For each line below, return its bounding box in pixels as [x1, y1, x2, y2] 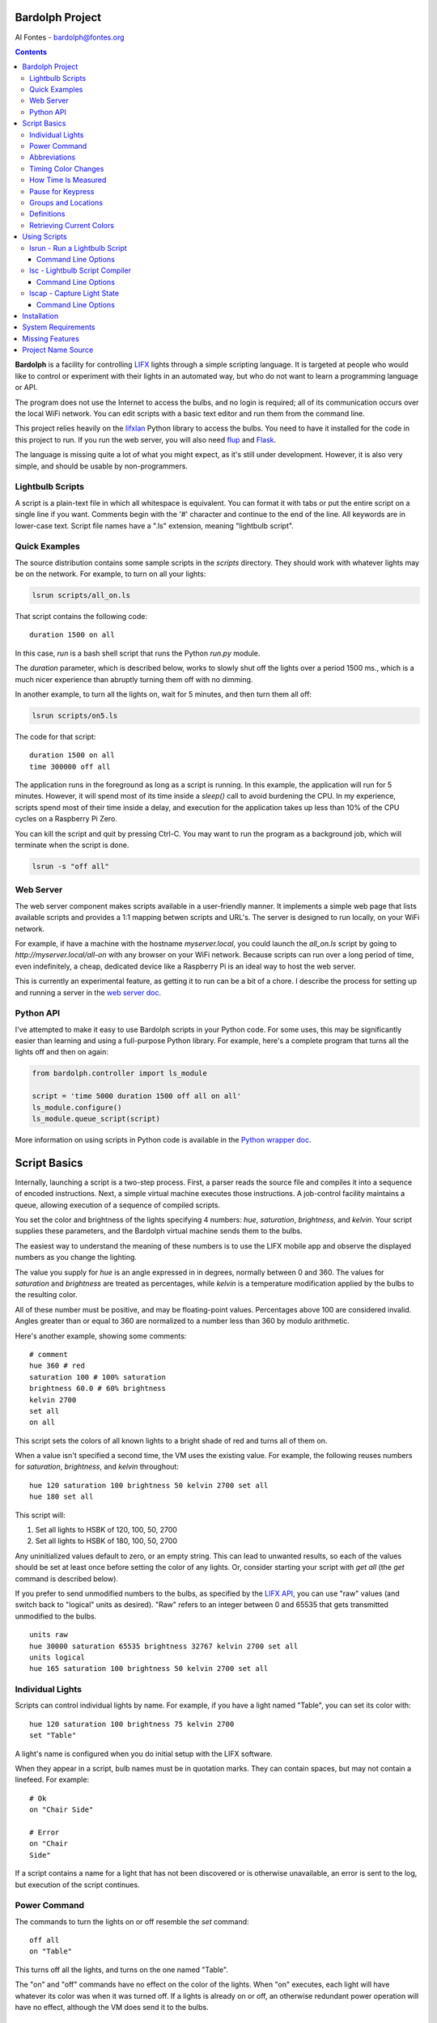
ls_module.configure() [32, 1103, 122, 1112]
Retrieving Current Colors [29, 220, 115, 230]
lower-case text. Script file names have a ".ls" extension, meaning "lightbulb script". [15, 520, 295, 530]
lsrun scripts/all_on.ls [32, 591, 131, 600]
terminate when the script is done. [15, 840, 129, 850]
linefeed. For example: [15, 1775, 89, 1784]
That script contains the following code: [15, 612, 147, 621]
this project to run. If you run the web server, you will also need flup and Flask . [15, 435, 277, 444]
